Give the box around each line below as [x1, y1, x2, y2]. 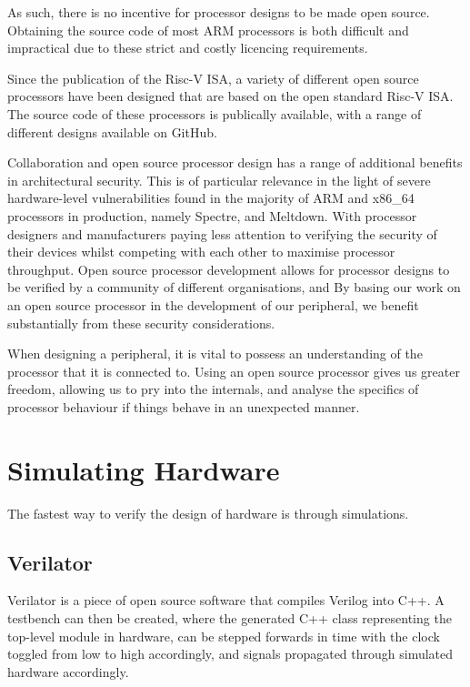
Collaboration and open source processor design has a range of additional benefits [7, 153, 463, 172]
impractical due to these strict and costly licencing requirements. [7, 38, 368, 57]
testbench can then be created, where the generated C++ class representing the [7, 608, 452, 627]
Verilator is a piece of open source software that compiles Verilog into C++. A [7, 591, 445, 610]
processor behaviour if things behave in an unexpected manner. [7, 397, 360, 416]
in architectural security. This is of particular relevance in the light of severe [7, 170, 431, 189]
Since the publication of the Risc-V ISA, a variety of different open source [7, 68, 419, 87]
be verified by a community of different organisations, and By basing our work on [7, 278, 461, 297]
